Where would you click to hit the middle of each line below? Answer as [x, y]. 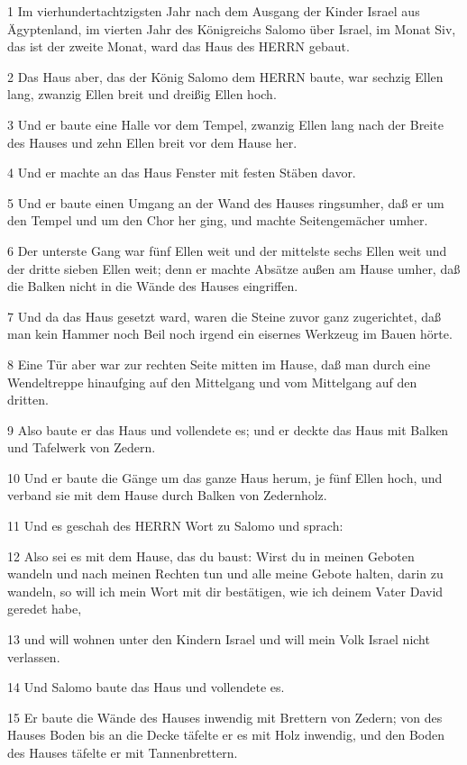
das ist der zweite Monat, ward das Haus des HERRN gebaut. [179, 46]
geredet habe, [45, 609]
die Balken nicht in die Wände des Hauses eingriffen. [153, 286]
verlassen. [34, 656]
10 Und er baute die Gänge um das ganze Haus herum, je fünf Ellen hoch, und [225, 477]
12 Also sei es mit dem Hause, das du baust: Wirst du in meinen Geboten [211, 556]
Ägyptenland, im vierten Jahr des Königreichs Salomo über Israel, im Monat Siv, [232, 28]
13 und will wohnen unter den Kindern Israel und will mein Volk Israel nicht [219, 639]
